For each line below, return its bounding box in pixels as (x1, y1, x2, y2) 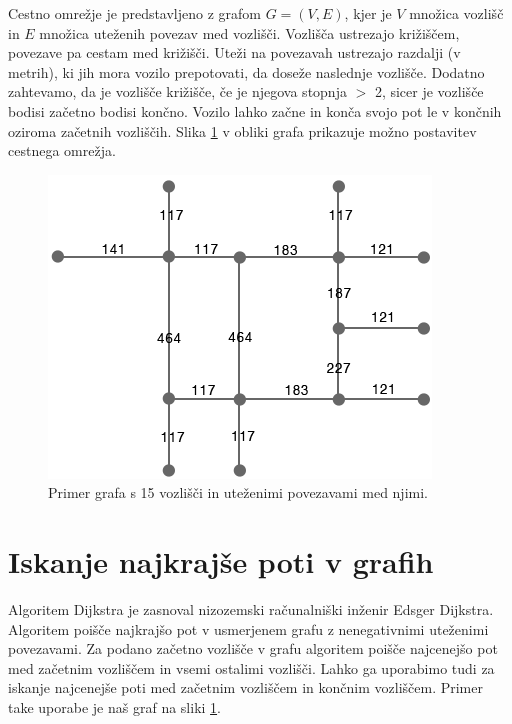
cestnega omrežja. (8, 140, 116, 161)
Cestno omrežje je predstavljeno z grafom (8, 3, 262, 23)
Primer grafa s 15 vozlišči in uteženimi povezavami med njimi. (48, 482, 428, 503)
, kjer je (344, 3, 392, 23)
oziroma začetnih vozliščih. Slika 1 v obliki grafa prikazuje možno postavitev (8, 120, 477, 141)
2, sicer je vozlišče (374, 81, 484, 102)
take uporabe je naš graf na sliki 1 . (8, 697, 221, 718)
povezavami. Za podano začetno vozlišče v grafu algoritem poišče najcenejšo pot (8, 638, 498, 659)
